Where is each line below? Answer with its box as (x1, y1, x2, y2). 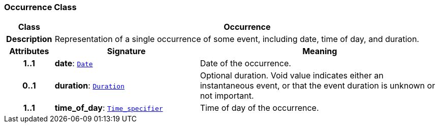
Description (6, 34, 52, 45)
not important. (200, 91, 254, 101)
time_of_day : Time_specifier (54, 103, 163, 113)
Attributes (9, 46, 49, 57)
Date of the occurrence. (200, 58, 291, 69)
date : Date (54, 58, 93, 69)
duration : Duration (54, 80, 124, 91)
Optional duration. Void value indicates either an (200, 70, 384, 81)
